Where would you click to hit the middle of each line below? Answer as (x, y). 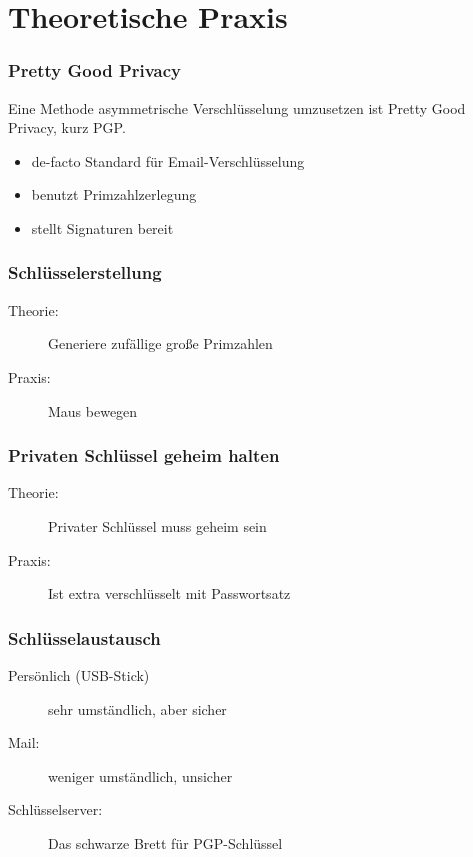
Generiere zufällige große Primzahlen (160, 343)
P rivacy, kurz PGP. (67, 127)
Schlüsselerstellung (85, 272)
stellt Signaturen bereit (102, 227)
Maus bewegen (93, 410)
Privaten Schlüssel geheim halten (144, 455)
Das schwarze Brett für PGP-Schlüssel (165, 842)
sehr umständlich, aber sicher (137, 708)
